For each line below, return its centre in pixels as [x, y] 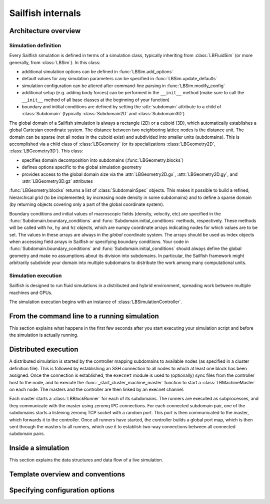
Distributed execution [44, 349]
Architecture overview [45, 31]
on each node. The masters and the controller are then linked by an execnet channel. [97, 389]
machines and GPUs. [31, 293]
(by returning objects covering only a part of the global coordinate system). [87, 204]
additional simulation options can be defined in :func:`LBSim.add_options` [97, 72]
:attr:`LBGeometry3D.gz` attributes [57, 181]
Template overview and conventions [67, 474]
